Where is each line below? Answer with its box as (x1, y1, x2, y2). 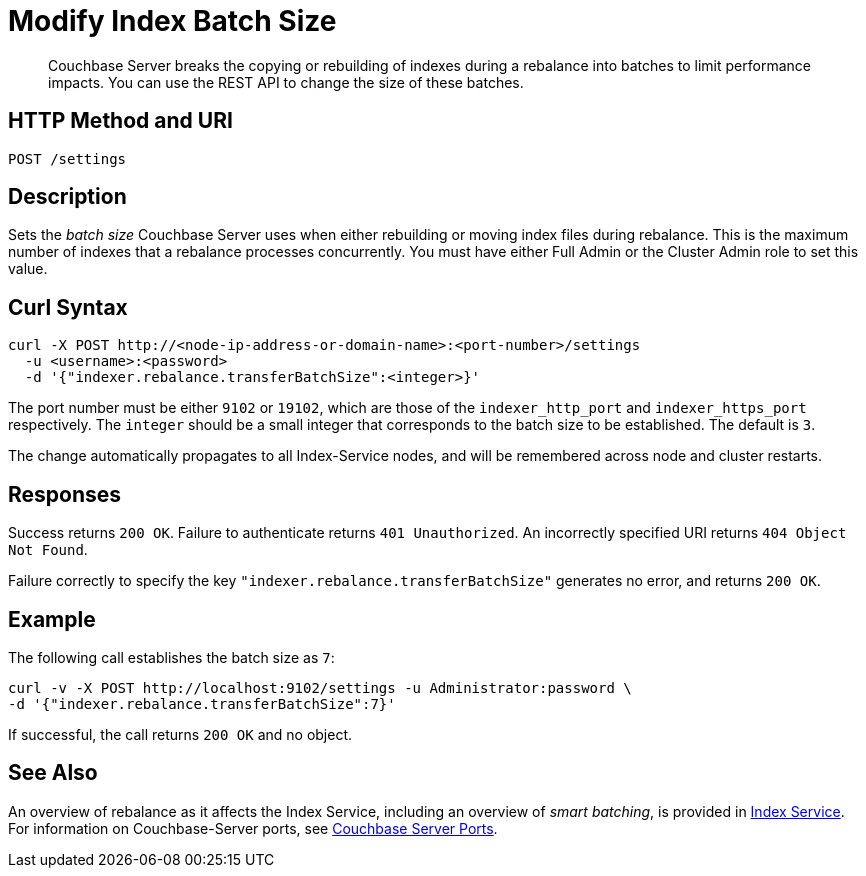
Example (8, 606, 96, 632)
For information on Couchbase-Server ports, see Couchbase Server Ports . (8, 819, 498, 837)
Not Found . (8, 541, 88, 559)
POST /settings (8, 150, 127, 167)
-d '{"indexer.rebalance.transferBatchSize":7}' (8, 695, 396, 712)
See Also (8, 760, 98, 786)
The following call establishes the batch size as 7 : (8, 648, 335, 666)
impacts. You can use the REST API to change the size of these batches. (48, 73, 524, 91)
